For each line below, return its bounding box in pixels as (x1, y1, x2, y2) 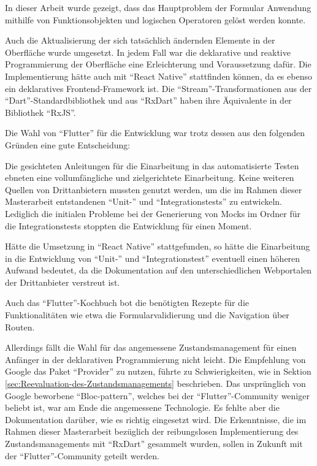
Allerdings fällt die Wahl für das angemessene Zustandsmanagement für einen (5, 341, 297, 354)
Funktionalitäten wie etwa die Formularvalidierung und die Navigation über (5, 308, 289, 321)
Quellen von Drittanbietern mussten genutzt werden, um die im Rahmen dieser (5, 183, 302, 196)
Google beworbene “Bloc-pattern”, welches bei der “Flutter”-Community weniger (5, 389, 310, 402)
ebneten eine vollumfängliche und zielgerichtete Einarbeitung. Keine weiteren (5, 171, 294, 184)
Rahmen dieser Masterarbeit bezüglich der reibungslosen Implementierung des (5, 425, 299, 438)
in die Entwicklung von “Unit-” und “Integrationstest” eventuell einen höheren (5, 251, 300, 264)
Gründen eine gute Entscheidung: (5, 138, 131, 151)
